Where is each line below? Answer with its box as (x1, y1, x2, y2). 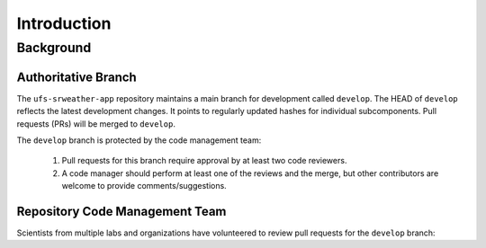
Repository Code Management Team (16, 203, 227, 219)
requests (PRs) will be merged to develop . (16, 118, 175, 129)
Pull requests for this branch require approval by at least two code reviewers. (61, 155, 347, 166)
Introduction (16, 13, 112, 33)
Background (16, 40, 92, 56)
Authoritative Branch (16, 69, 137, 84)
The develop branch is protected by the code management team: (16, 135, 262, 146)
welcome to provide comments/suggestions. (61, 181, 227, 191)
